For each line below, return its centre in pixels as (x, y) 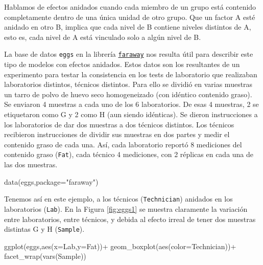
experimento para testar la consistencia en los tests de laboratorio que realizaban (131, 74)
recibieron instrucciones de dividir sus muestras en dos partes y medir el (117, 134)
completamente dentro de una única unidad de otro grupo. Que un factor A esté (130, 17)
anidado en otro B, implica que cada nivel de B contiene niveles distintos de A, (128, 27)
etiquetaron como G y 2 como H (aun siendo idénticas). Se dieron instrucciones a (131, 114)
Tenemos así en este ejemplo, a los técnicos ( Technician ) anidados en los (118, 199)
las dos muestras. (31, 164)
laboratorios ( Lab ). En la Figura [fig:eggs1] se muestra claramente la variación (126, 208)
